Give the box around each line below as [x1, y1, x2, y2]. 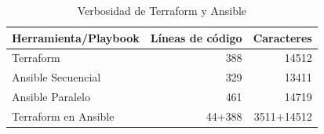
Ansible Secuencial [12, 69, 101, 85]
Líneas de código [150, 29, 242, 45]
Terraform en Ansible [12, 107, 115, 124]
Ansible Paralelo [12, 89, 90, 105]
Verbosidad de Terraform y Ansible [77, 2, 247, 18]
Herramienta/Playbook [12, 29, 140, 45]
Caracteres [253, 29, 312, 45]
